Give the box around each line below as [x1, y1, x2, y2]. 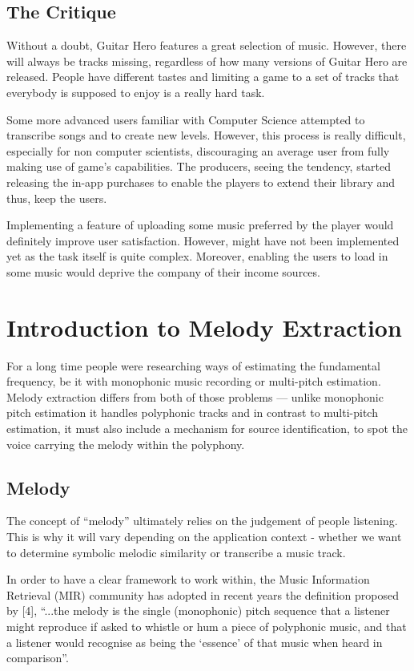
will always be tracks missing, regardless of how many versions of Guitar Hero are [6, 52, 408, 69]
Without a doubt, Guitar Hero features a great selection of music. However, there [6, 37, 407, 54]
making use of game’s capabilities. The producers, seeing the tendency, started [6, 158, 392, 175]
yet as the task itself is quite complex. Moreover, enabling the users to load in [6, 248, 388, 265]
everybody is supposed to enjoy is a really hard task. [6, 83, 265, 100]
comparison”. [6, 649, 69, 666]
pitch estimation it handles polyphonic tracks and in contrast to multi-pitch [6, 404, 378, 421]
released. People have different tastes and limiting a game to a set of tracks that [6, 68, 400, 85]
